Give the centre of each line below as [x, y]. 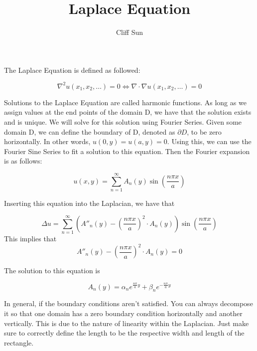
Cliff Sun [129, 32]
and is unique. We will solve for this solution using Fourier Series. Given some [123, 122]
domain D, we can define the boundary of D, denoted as [90, 131]
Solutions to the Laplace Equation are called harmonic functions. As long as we [125, 102]
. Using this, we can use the [209, 141]
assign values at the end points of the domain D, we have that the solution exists [128, 112]
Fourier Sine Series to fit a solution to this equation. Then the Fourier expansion [127, 151]
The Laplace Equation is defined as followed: [72, 70]
